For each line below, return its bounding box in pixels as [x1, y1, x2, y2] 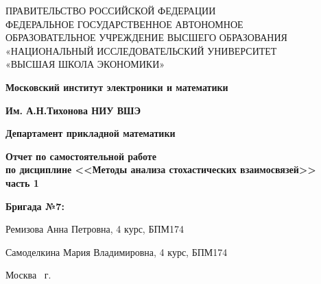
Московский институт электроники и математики [5, 79, 228, 94]
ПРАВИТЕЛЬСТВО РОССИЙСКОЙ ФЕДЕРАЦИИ [5, 3, 216, 17]
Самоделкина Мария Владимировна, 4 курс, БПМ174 [5, 244, 228, 259]
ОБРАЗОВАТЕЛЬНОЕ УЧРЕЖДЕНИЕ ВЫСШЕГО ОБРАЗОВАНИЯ [5, 30, 287, 44]
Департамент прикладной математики [5, 126, 176, 140]
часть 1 [5, 175, 39, 190]
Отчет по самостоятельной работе [5, 149, 156, 163]
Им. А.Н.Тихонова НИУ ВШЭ [5, 103, 141, 117]
